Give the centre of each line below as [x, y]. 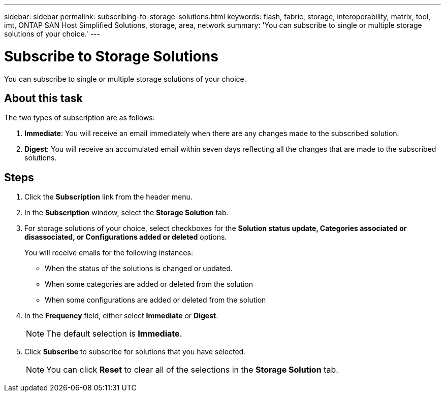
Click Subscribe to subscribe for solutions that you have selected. [135, 352]
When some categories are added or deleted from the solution [149, 284]
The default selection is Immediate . [114, 334]
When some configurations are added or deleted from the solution [155, 300]
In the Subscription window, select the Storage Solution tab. [126, 213]
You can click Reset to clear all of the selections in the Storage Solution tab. [192, 370]
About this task [43, 98]
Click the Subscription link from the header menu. [108, 197]
